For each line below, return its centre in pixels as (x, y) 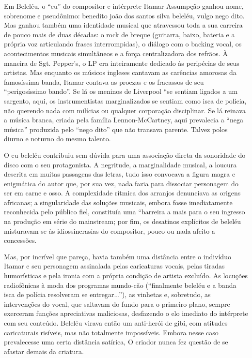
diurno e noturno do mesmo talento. (57, 139)
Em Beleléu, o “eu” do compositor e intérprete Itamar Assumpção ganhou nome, (124, 6)
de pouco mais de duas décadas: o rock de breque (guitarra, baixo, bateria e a (119, 34)
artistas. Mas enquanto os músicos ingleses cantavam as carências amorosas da (120, 72)
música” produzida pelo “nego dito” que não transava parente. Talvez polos (116, 129)
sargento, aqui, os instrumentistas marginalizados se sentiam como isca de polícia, (125, 100)
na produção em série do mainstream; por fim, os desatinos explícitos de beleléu (123, 221)
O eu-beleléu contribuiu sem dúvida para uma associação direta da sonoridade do (125, 155)
